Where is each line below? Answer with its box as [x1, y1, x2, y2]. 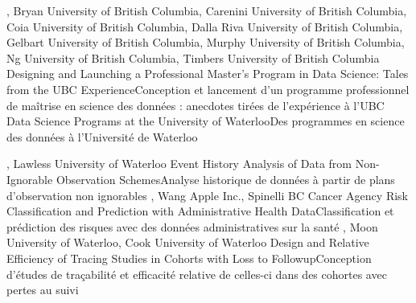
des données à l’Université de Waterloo [6, 128, 198, 145]
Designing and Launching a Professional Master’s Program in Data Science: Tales [6, 65, 409, 82]
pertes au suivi [6, 281, 79, 298]
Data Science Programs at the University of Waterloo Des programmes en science [6, 113, 405, 129]
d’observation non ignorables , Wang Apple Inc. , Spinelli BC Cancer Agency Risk [6, 186, 409, 203]
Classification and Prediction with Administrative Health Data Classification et [6, 203, 394, 219]
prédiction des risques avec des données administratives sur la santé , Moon [6, 218, 378, 235]
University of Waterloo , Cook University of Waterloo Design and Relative [6, 234, 369, 251]
